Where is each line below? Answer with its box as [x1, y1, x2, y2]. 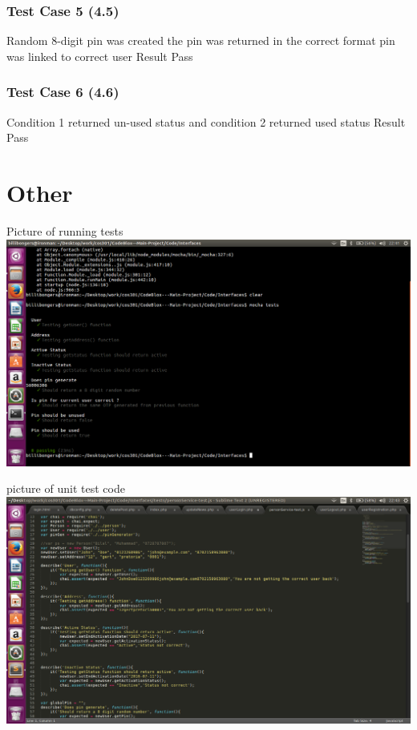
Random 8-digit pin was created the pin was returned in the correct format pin [6, 32, 395, 49]
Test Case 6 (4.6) [6, 82, 119, 102]
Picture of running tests [6, 222, 123, 239]
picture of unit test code [6, 480, 125, 497]
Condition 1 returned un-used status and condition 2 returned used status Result [6, 113, 406, 130]
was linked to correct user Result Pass [6, 47, 193, 64]
